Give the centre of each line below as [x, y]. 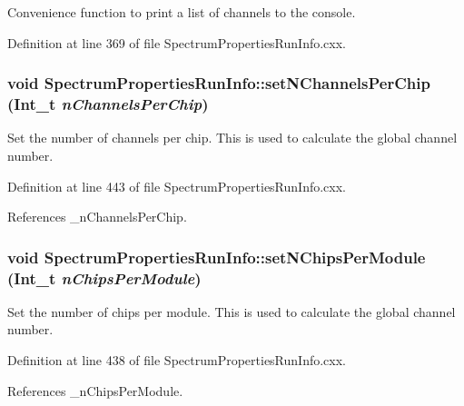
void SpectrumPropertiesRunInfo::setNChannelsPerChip [219, 83]
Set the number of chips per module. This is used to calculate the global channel [232, 311]
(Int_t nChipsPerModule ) [104, 277]
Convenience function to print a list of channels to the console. [182, 12]
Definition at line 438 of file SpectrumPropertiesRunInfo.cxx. [177, 360]
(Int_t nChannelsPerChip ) [108, 104]
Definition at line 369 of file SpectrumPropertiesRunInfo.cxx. [177, 42]
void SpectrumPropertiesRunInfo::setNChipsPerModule [217, 257]
